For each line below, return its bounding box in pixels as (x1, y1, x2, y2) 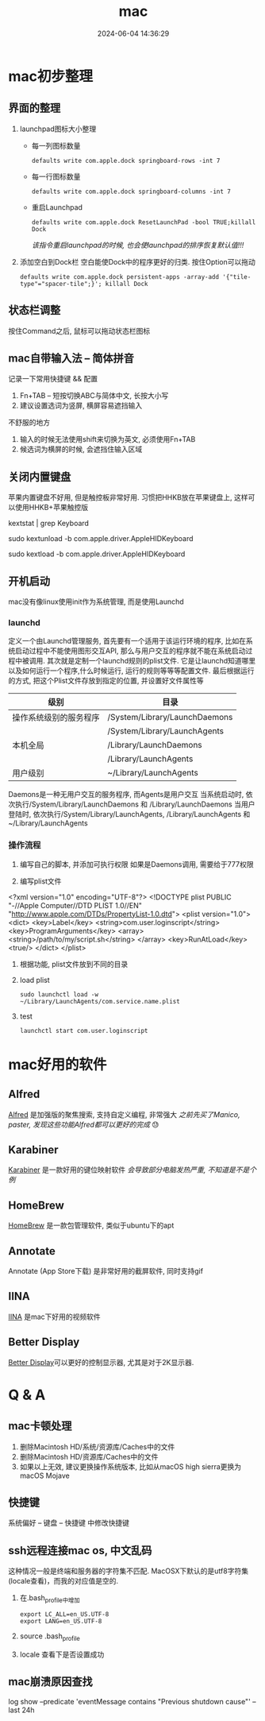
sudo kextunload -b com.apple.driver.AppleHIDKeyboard (8, 534, 194, 543)
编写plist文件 (19, 876, 62, 886)
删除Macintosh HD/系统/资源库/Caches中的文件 (19, 1441, 175, 1452)
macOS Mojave (19, 1471, 70, 1480)
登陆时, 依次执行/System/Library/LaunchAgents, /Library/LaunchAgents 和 (8, 810, 251, 819)
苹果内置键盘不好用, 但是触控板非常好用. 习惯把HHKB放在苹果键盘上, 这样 (8, 493, 248, 502)
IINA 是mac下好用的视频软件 (8, 1312, 101, 1321)
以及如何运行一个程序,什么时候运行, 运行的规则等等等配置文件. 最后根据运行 (8, 666, 255, 675)
